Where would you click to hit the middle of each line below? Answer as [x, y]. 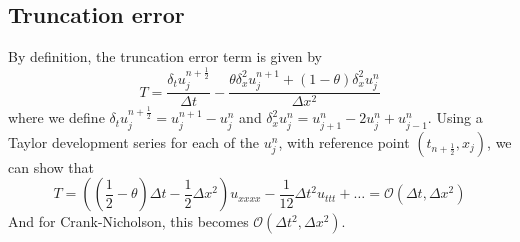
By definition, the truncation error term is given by [165, 56]
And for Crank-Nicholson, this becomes [128, 221]
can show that [51, 166]
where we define [56, 117]
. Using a [455, 117]
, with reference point [344, 141]
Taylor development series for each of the [134, 141]
